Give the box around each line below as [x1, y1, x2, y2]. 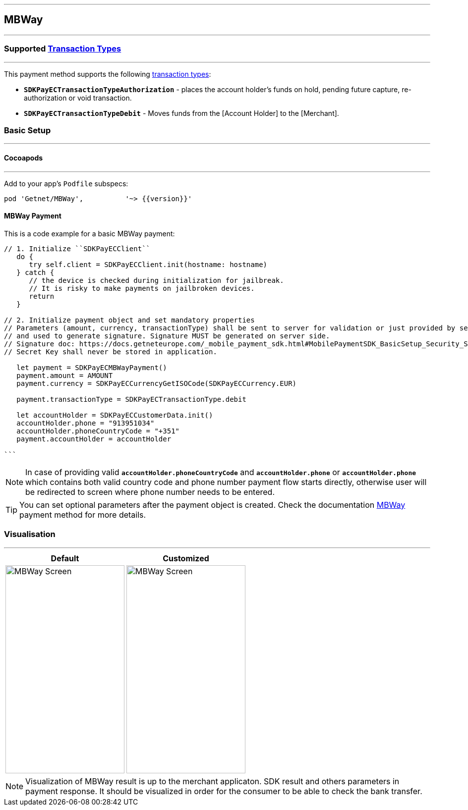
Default [51, 553, 79, 563]
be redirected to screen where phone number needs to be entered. [25, 486, 275, 497]
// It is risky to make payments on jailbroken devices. [29, 284, 255, 292]
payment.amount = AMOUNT [16, 371, 113, 379]
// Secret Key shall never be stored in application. [4, 347, 217, 356]
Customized [163, 553, 209, 563]
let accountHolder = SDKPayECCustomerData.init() [16, 411, 213, 419]
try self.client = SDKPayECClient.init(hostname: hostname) [29, 260, 268, 269]
